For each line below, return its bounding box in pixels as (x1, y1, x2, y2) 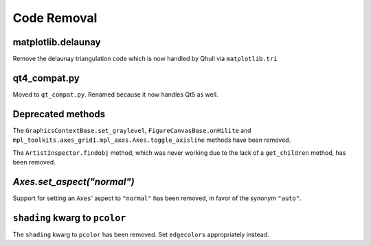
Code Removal (12, 10, 98, 25)
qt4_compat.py (12, 72, 80, 84)
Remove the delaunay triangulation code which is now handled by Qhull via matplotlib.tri (12, 55, 278, 63)
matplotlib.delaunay (12, 36, 101, 48)
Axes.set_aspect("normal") (12, 175, 135, 188)
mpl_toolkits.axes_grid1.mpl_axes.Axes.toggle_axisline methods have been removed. (12, 136, 291, 144)
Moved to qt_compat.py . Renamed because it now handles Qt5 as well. (12, 90, 218, 99)
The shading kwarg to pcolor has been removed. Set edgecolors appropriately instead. (12, 230, 269, 238)
